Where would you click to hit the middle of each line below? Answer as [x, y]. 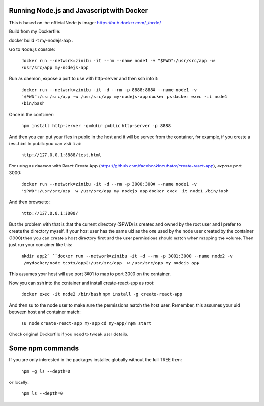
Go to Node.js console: [32, 49]
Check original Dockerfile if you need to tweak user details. [69, 334]
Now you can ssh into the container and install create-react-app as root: [82, 283]
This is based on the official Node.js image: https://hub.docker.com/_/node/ [85, 23]
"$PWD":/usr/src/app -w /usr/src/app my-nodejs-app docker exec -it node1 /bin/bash [125, 191]
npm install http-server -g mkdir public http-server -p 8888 [96, 126]
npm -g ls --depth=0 [46, 371]
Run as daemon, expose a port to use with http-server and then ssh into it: [84, 78]
